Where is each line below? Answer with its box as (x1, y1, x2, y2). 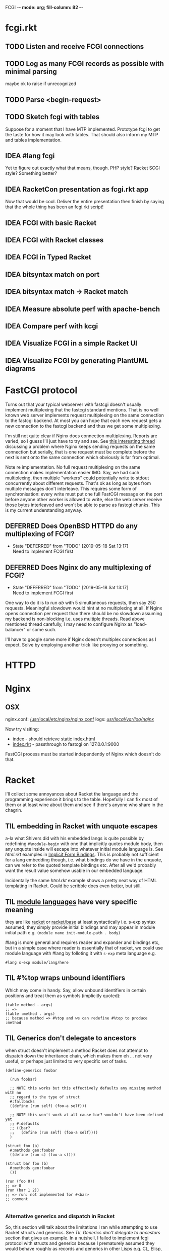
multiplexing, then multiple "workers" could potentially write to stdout (5, 475, 149, 481)
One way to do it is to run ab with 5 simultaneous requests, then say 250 (5, 600, 156, 606)
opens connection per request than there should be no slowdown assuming (5, 611, 162, 617)
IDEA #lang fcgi (5, 151, 55, 160)
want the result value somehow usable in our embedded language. (5, 867, 144, 874)
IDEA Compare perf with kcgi (5, 322, 98, 330)
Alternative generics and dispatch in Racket (5, 1212, 115, 1220)
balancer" (5, 627, 26, 633)
